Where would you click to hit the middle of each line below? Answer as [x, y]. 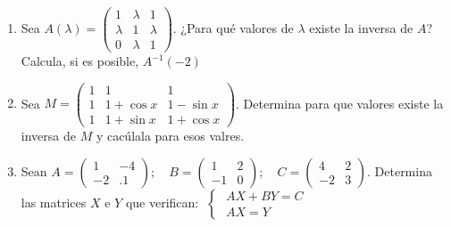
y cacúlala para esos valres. [170, 135]
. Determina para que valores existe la [340, 103]
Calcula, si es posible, [80, 61]
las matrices [54, 202]
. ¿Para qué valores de [233, 28]
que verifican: [162, 202]
